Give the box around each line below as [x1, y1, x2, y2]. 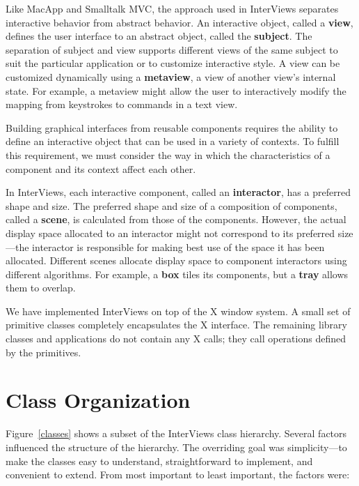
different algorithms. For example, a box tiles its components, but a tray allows [6, 266, 349, 281]
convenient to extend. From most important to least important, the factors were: [6, 467, 350, 482]
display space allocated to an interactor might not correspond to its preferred [6, 225, 335, 240]
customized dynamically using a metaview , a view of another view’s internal [6, 69, 336, 84]
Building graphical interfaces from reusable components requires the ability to [6, 120, 338, 135]
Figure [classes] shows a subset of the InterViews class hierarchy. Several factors [6, 426, 347, 441]
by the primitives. [6, 344, 81, 359]
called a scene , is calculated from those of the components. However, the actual [6, 212, 346, 227]
